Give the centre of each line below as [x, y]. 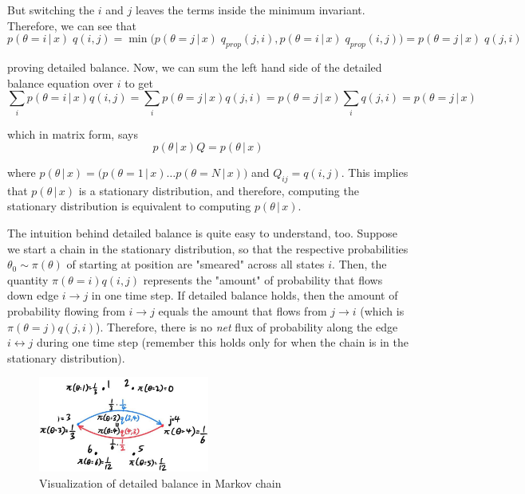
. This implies [375, 173]
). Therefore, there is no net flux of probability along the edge [247, 326]
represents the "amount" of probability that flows [263, 279]
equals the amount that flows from [243, 311]
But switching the [51, 10]
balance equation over [61, 82]
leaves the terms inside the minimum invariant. [251, 10]
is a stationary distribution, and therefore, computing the [219, 190]
